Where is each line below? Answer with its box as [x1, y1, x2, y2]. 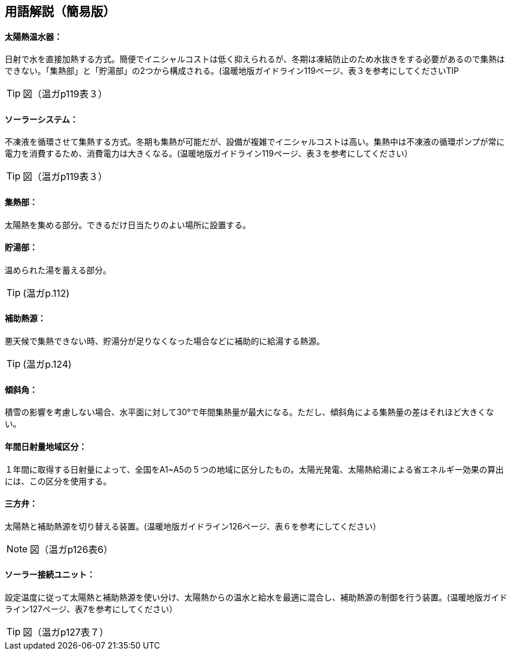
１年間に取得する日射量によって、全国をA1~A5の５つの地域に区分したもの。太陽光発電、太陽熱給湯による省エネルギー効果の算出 [5, 464, 504, 474]
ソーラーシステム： [5, 114, 79, 124]
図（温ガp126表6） [30, 543, 113, 555]
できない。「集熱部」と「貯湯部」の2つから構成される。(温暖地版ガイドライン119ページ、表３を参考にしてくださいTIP [5, 66, 459, 76]
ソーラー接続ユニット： [5, 569, 95, 580]
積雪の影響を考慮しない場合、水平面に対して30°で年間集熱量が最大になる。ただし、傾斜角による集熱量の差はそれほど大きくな [5, 407, 495, 418]
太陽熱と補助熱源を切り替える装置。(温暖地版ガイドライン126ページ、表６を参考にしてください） [5, 521, 381, 531]
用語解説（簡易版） [5, 4, 115, 19]
